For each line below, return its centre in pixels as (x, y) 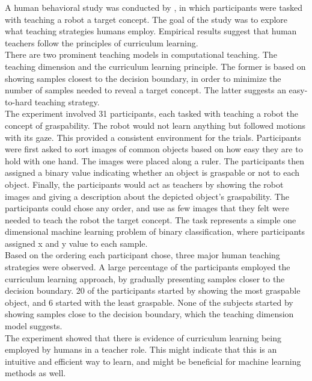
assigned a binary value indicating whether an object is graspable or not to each (152, 172)
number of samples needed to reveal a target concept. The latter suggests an (145, 90)
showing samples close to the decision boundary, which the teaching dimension (149, 314)
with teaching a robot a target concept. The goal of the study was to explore (146, 19)
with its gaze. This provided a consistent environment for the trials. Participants (153, 137)
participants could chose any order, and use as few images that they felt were (147, 208)
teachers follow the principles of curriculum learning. (102, 42)
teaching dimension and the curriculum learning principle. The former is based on (155, 66)
